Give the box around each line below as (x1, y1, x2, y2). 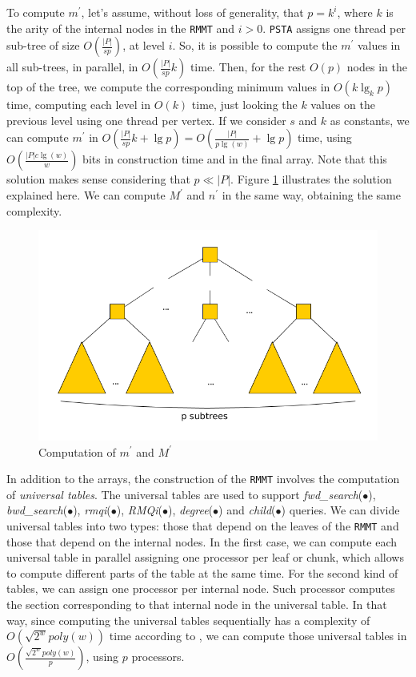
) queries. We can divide (281, 502, 400, 518)
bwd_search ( (6, 502, 68, 518)
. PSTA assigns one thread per (262, 19, 406, 36)
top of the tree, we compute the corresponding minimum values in (6, 79, 330, 95)
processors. (131, 648, 185, 665)
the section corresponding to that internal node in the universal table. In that (6, 595, 387, 612)
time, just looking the (191, 96, 298, 113)
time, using (298, 129, 352, 146)
